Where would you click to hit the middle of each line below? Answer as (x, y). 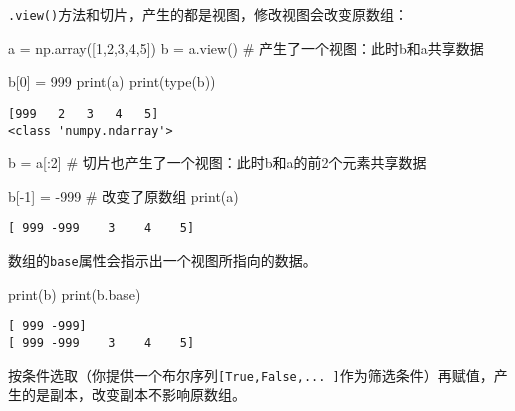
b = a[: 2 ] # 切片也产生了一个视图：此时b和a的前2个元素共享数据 (217, 162)
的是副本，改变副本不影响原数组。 (133, 394)
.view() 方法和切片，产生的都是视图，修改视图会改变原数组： (208, 14)
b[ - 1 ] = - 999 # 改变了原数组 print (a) (123, 195)
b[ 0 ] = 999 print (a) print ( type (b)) (112, 81)
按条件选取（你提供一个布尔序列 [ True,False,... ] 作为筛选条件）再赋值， (251, 374)
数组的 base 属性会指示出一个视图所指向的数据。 (162, 260)
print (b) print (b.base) (74, 293)
